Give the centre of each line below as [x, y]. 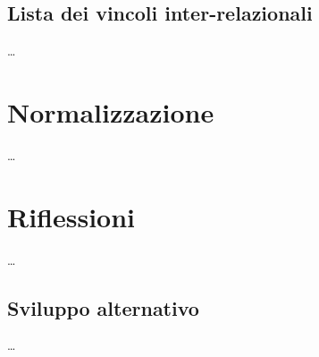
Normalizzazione [111, 111]
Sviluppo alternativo [103, 307]
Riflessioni [71, 216]
